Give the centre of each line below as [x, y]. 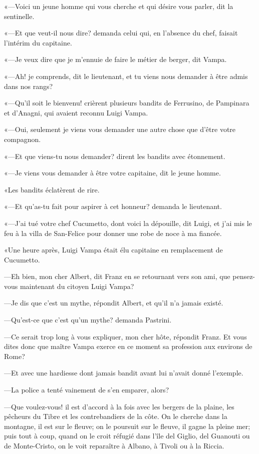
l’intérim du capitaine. [38, 42]
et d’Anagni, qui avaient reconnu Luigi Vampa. [76, 112]
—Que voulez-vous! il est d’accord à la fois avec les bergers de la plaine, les [119, 406]
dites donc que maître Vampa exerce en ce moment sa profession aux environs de [128, 346]
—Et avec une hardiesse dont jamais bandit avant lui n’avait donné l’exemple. [124, 373]
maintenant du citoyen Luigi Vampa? [77, 286]
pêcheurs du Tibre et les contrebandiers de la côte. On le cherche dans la [116, 416]
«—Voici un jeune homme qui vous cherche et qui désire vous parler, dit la [119, 6]
